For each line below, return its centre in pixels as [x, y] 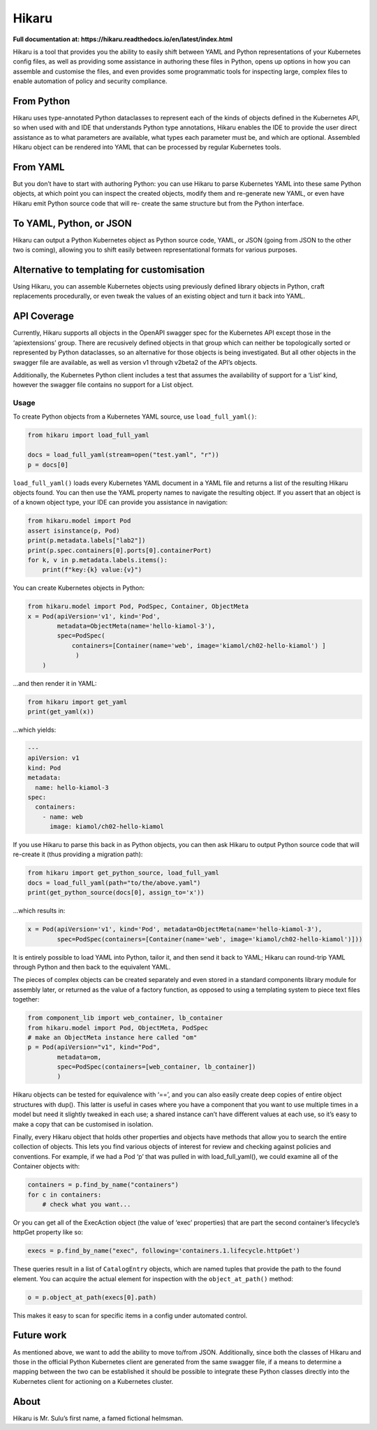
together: [26, 999]
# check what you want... [87, 1204]
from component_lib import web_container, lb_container [125, 1018]
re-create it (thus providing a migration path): [78, 854]
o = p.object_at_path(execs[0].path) [92, 1297]
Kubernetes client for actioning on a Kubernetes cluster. [93, 1381]
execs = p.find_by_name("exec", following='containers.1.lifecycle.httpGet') [164, 1251]
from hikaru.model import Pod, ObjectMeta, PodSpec [118, 1028]
